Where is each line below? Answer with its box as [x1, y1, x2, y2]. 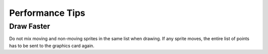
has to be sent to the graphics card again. [9, 43, 94, 49]
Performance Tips [9, 7, 85, 18]
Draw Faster [9, 22, 51, 31]
